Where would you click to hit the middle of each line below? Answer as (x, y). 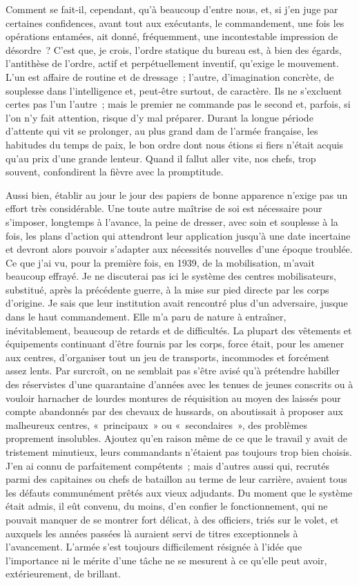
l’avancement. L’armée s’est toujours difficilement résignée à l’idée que (154, 547)
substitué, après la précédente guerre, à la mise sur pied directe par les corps (167, 289)
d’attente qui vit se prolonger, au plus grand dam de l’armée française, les (162, 131)
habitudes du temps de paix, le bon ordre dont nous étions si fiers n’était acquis (175, 144)
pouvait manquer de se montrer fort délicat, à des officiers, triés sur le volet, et (172, 519)
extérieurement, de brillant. (63, 574)
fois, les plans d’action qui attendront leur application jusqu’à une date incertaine (178, 235)
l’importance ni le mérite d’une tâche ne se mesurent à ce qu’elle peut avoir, (166, 560)
